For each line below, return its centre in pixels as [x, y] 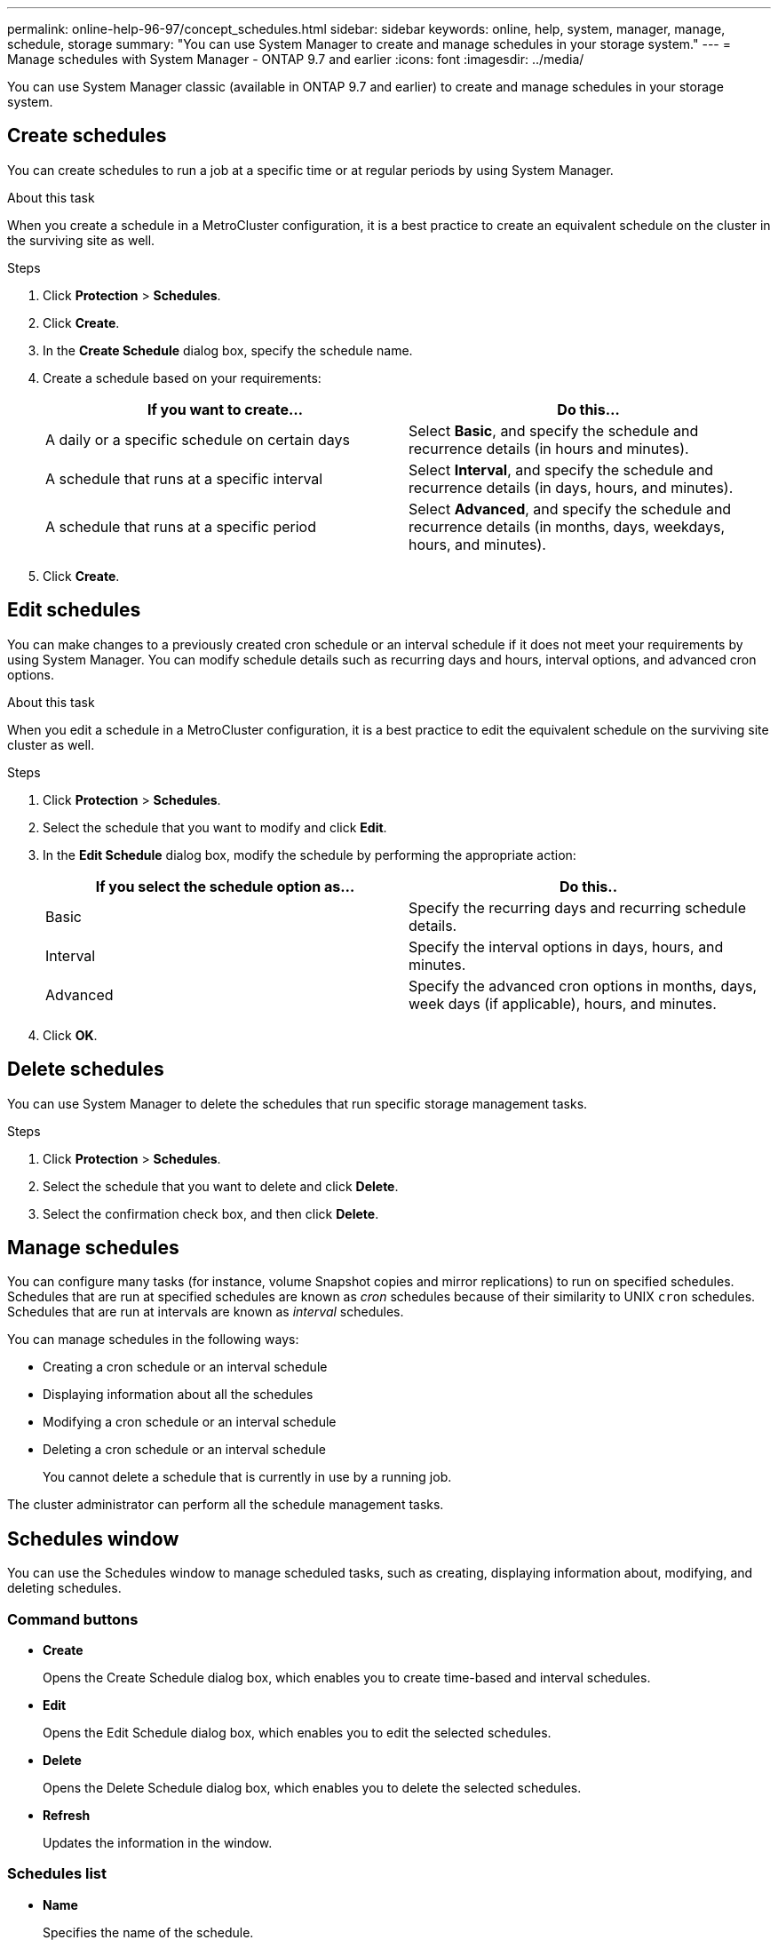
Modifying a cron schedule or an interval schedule [190, 1422]
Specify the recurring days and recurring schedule [577, 907]
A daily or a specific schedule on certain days [198, 439]
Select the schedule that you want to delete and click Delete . [221, 1186]
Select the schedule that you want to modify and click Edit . [215, 827]
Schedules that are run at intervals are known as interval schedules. [206, 1312]
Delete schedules [86, 1069]
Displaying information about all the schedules [178, 1395]
